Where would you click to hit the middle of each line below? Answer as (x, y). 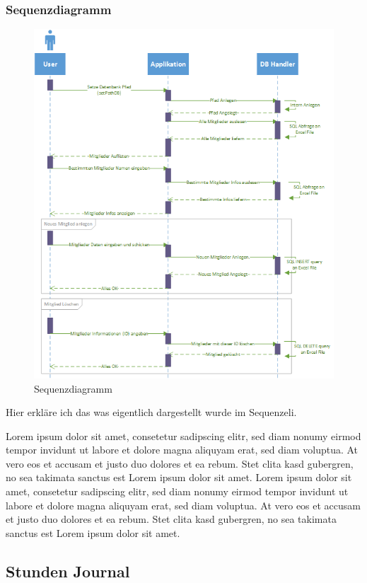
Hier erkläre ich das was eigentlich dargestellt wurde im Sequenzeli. (151, 412)
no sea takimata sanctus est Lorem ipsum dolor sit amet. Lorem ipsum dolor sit (179, 477)
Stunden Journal (68, 571)
